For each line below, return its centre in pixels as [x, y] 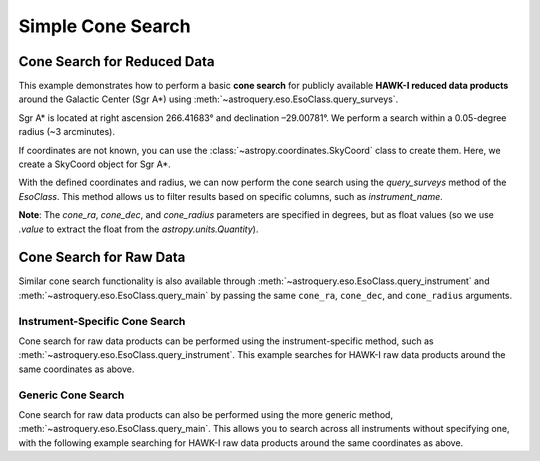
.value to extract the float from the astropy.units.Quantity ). [138, 229]
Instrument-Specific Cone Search [102, 321]
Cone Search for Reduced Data [116, 61]
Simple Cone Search [104, 26]
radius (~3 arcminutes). [66, 132]
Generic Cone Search [71, 395]
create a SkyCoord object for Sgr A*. [95, 164]
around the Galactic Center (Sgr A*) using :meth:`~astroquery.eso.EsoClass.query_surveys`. [208, 99]
